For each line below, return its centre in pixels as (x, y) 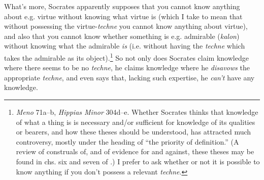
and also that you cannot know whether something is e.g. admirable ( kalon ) (122, 36)
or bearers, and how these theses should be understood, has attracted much (134, 132)
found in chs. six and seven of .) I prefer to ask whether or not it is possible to (138, 161)
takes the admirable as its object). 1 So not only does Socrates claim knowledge (126, 57)
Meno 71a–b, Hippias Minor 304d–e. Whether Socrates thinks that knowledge (137, 112)
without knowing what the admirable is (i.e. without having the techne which (125, 46)
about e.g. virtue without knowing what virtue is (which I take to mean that (123, 16)
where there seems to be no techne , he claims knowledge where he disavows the (127, 67)
